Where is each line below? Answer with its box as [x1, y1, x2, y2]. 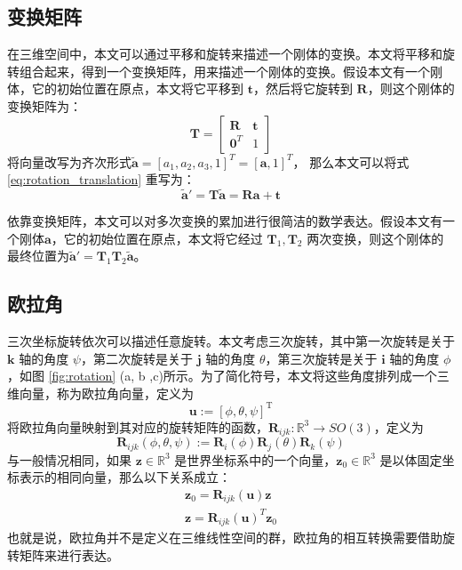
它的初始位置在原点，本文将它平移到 [31, 79, 243, 98]
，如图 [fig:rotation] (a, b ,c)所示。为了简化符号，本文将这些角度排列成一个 [7, 366, 437, 385]
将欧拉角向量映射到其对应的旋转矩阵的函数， [7, 417, 268, 436]
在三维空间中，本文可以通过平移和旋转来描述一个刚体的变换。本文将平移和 [7, 44, 442, 63]
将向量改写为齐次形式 [7, 152, 131, 171]
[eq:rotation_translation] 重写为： [7, 170, 195, 189]
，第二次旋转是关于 [80, 349, 193, 367]
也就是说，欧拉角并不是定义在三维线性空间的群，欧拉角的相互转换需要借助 [7, 528, 442, 547]
